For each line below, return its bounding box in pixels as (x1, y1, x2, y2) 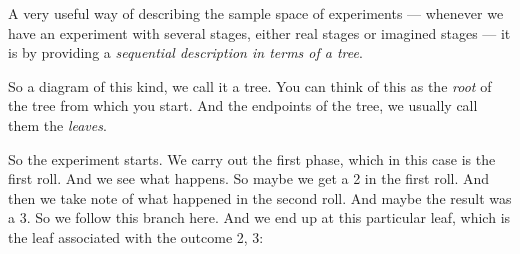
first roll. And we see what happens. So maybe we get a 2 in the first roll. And (8, 168, 490, 189)
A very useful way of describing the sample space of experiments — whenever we (8, 3, 504, 23)
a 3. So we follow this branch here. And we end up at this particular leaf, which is (8, 207, 511, 228)
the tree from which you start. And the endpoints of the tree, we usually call (8, 95, 478, 116)
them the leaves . (8, 114, 107, 135)
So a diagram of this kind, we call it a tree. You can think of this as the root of (8, 75, 492, 96)
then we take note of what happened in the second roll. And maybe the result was (8, 187, 512, 208)
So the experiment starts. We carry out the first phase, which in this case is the (8, 148, 496, 169)
